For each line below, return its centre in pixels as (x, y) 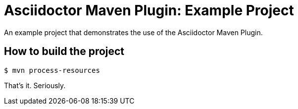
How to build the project (64, 52)
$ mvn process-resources (52, 70)
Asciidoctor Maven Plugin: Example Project (149, 10)
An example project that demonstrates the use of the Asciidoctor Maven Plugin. (133, 32)
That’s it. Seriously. (35, 85)
